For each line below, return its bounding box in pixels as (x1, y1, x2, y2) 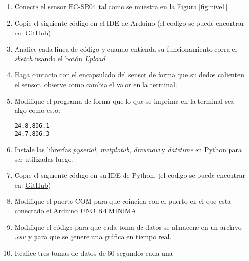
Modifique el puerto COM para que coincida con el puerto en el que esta (14, 196, 231, 206)
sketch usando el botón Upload (14, 53, 105, 63)
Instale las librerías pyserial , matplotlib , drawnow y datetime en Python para (14, 144, 242, 155)
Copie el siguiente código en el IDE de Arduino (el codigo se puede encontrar (14, 17, 245, 28)
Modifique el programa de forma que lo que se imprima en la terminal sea (14, 95, 234, 105)
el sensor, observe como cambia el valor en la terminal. (14, 79, 177, 89)
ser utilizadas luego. (14, 154, 73, 164)
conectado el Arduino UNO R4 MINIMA (14, 206, 137, 216)
